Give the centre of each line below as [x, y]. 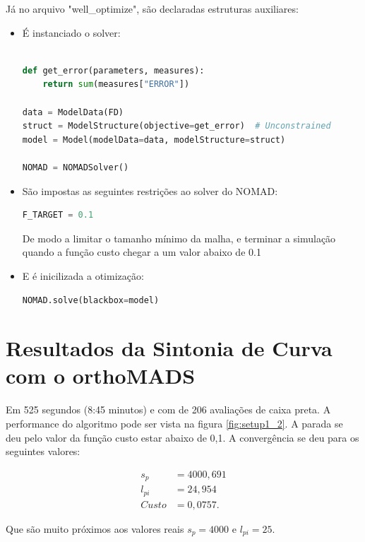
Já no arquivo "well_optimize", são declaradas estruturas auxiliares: [152, 8]
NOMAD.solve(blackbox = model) [91, 300]
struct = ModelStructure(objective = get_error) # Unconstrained [176, 126]
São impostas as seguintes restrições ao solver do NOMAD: [150, 190]
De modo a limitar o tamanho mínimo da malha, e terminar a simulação [179, 238]
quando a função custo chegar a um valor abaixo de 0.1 [142, 252]
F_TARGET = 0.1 [58, 215]
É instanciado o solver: [71, 32]
